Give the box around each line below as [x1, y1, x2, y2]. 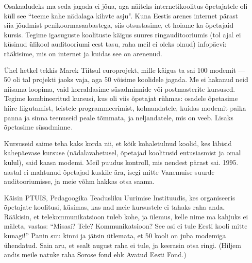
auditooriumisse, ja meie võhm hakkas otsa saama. [4, 176, 154, 186]
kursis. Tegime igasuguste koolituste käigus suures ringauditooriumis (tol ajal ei [4, 29, 241, 39]
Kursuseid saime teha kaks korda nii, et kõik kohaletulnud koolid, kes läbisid [4, 138, 232, 148]
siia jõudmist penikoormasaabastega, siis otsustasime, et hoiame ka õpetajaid [4, 20, 234, 30]
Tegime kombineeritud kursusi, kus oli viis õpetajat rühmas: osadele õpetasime [4, 93, 238, 103]
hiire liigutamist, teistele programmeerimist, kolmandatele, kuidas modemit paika [4, 102, 246, 113]
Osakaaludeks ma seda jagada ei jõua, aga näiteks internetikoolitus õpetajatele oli [4, 1, 248, 11]
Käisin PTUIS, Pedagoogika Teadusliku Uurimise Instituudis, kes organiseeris [4, 192, 235, 202]
